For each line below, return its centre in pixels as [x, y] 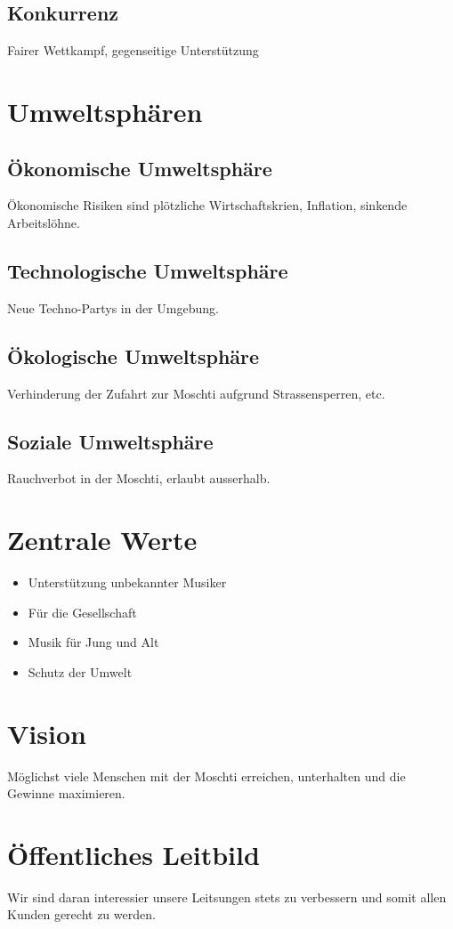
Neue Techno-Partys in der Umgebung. [113, 307]
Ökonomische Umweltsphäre [140, 168]
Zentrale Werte [102, 540]
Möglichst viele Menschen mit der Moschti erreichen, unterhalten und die [206, 776]
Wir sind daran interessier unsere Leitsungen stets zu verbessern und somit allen [227, 897]
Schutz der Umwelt [80, 671]
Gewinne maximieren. [66, 793]
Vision [47, 733]
